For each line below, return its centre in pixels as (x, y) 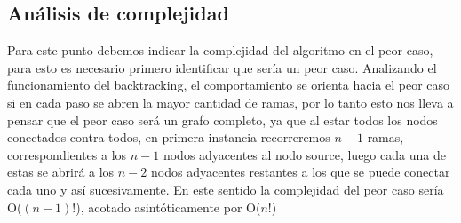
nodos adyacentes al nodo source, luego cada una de (304, 154)
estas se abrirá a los (61, 172)
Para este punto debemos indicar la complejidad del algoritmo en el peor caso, (220, 50)
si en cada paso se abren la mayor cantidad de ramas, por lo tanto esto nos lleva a (230, 102)
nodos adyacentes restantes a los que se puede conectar (300, 172)
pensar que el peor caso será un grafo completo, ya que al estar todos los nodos (223, 119)
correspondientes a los (67, 154)
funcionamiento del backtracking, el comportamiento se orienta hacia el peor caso (229, 85)
